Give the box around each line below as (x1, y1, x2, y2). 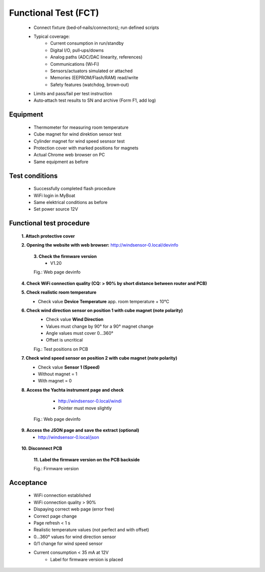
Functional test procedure (9, 219, 90, 228)
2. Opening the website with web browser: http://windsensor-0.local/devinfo (21, 242, 179, 248)
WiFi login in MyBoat (33, 192, 76, 199)
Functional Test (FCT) (9, 7, 99, 18)
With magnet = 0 (38, 378, 72, 384)
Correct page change (33, 513, 77, 519)
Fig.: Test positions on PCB (33, 346, 88, 352)
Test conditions (9, 172, 58, 180)
